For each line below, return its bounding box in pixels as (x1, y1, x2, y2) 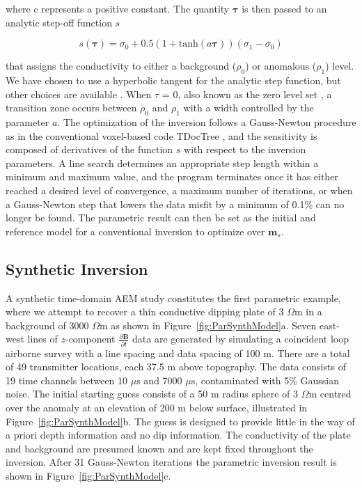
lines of (27, 331, 58, 346)
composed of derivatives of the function (6, 142, 173, 157)
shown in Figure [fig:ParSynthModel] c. (6, 468, 171, 482)
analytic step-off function (6, 15, 112, 29)
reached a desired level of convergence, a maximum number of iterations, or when (6, 182, 353, 197)
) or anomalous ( (245, 58, 317, 73)
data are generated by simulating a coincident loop (132, 331, 349, 346)
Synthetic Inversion (6, 258, 148, 279)
